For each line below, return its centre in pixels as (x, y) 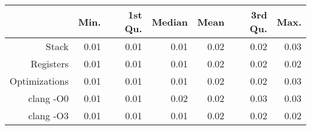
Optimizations (39, 81)
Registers (50, 64)
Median (170, 21)
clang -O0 (48, 98)
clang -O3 (48, 115)
